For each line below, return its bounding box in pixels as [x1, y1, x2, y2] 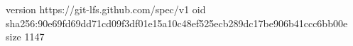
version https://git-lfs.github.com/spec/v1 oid [6, 2, 206, 16]
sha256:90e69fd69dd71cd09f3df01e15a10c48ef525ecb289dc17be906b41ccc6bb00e [6, 15, 348, 30]
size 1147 [6, 29, 45, 44]
